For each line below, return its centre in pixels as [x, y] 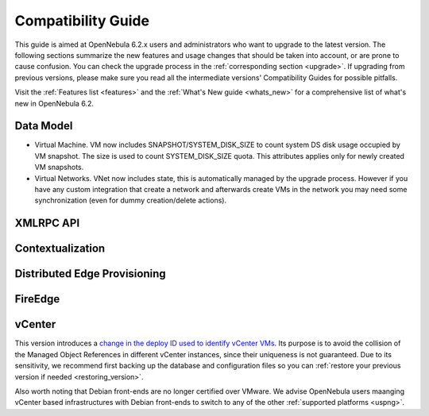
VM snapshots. [59, 168]
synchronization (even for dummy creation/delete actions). [130, 200]
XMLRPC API [47, 223]
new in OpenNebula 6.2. [54, 103]
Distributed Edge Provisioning [90, 274]
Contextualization [60, 249]
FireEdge [37, 299]
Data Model [44, 126]
